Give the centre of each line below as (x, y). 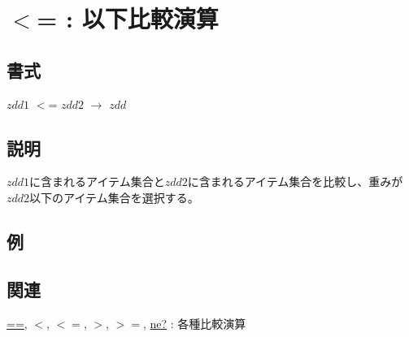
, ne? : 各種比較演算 (194, 323)
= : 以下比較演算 (128, 18)
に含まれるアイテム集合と (97, 181)
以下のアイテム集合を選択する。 (114, 197)
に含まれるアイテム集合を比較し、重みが (295, 181)
